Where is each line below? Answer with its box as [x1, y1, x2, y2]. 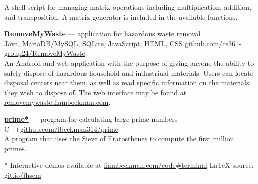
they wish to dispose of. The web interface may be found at [4, 87, 187, 97]
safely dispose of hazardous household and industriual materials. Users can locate [4, 67, 253, 78]
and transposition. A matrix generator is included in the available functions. [4, 11, 238, 22]
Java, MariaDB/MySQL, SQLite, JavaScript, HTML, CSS [4, 38, 183, 48]
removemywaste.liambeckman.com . [4, 97, 111, 107]
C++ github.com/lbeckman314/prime [4, 123, 118, 134]
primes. [4, 143, 27, 153]
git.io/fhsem [4, 169, 41, 180]
